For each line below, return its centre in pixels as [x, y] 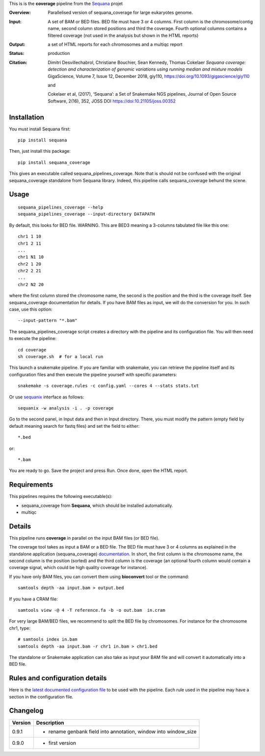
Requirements [31, 485]
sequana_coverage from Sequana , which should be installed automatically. [97, 505]
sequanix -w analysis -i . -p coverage [66, 408]
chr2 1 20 [29, 264]
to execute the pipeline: [33, 339]
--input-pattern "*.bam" [48, 321]
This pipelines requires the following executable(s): [61, 496]
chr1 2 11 [29, 243]
